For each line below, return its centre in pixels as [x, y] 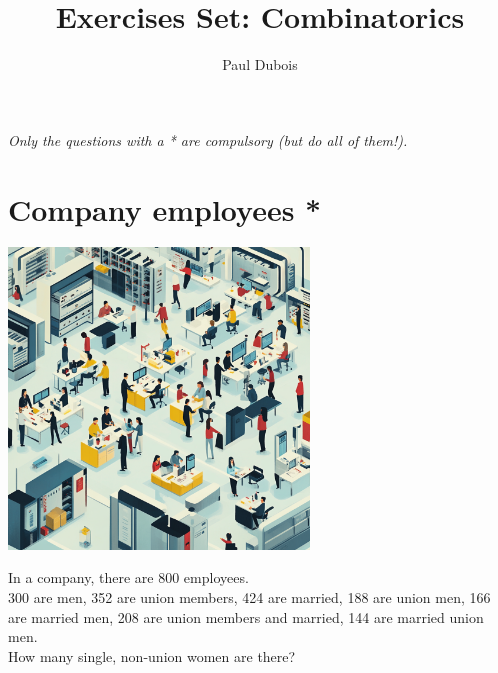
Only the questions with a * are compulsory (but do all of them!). [208, 139]
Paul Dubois [260, 64]
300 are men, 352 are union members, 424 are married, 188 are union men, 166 [249, 596]
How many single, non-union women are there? [152, 655]
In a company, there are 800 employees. [128, 577]
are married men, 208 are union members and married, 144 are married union [246, 616]
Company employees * [165, 208]
